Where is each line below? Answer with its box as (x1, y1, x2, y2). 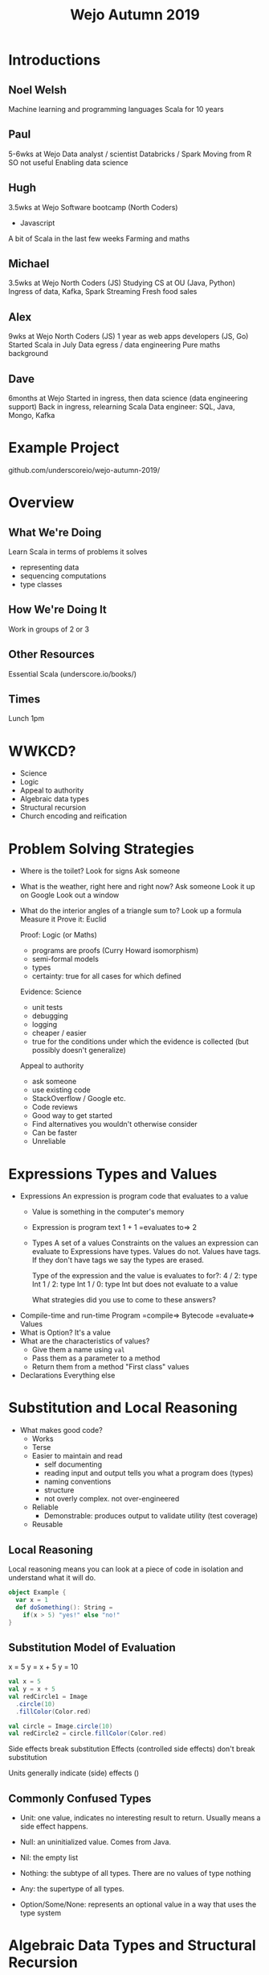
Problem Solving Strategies (8, 839, 194, 858)
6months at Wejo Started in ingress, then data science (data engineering (8, 393, 248, 404)
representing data (19, 562, 79, 572)
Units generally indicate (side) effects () (8, 1768, 140, 1778)
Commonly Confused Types (8, 1791, 152, 1805)
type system (19, 1908, 62, 1918)
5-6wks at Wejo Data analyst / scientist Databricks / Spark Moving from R (8, 149, 252, 159)
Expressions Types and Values (8, 1165, 218, 1183)
